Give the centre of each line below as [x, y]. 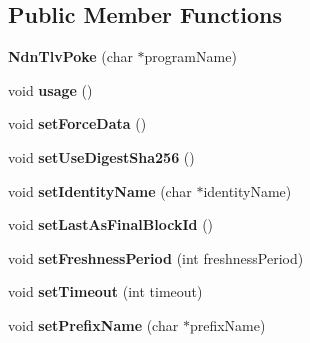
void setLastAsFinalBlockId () [111, 224]
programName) [190, 56]
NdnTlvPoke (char [70, 56]
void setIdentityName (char [100, 190]
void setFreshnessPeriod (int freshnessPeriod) [156, 257]
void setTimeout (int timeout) [105, 291]
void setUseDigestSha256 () [101, 156]
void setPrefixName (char [93, 324]
